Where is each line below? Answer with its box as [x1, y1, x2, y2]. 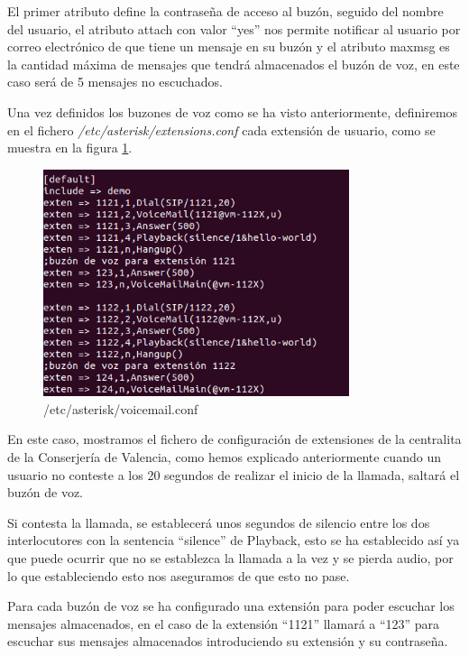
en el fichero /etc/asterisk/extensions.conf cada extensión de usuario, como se [7, 120, 436, 139]
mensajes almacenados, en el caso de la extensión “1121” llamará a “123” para [7, 614, 440, 633]
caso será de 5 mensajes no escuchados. [7, 72, 223, 91]
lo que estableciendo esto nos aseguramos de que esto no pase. [7, 566, 350, 585]
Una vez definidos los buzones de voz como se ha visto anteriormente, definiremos [7, 102, 458, 121]
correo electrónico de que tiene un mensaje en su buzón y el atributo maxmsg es [7, 37, 450, 56]
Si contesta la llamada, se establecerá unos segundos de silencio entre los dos [7, 513, 430, 531]
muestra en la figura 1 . [7, 138, 133, 157]
